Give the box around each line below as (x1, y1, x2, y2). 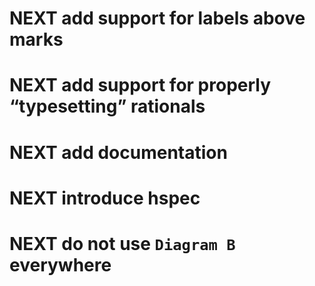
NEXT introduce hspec (9, 187, 201, 209)
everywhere (9, 253, 112, 276)
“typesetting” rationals (9, 95, 206, 118)
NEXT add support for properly (9, 74, 272, 97)
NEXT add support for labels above (9, 7, 306, 30)
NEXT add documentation (9, 141, 228, 164)
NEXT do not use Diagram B (9, 232, 236, 255)
